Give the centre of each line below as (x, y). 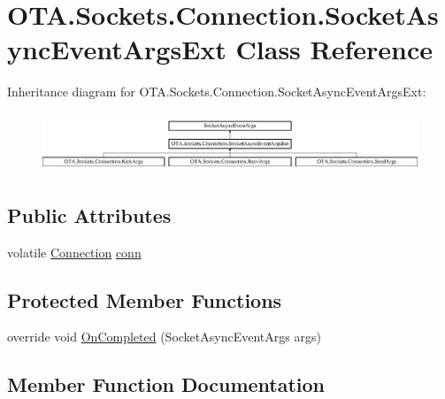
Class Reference (334, 49)
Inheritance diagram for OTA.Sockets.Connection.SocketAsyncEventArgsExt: (217, 92)
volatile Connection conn (74, 252)
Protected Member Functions (145, 299)
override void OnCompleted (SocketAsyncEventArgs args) (164, 337)
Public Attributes (89, 215)
